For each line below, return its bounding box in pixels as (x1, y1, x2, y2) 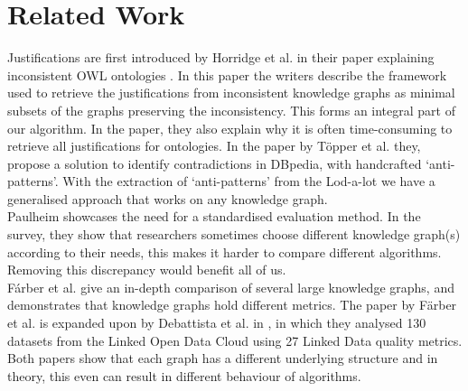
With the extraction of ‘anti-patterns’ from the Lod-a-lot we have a (62, 172, 435, 191)
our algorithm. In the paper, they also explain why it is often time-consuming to (7, 118, 453, 137)
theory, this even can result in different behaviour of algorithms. (7, 366, 361, 385)
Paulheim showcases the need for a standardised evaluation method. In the (7, 207, 421, 226)
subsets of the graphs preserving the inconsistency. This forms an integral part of (7, 100, 455, 119)
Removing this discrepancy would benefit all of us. (7, 260, 286, 279)
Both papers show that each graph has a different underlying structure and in (7, 349, 438, 368)
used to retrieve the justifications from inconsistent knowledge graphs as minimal (7, 83, 455, 102)
